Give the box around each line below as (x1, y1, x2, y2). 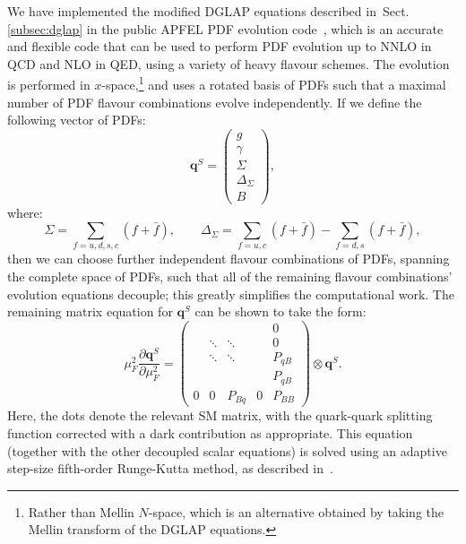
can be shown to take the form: (194, 302, 367, 321)
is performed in (7, 75, 91, 94)
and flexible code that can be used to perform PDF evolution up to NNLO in (7, 37, 432, 56)
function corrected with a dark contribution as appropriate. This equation (7, 423, 413, 442)
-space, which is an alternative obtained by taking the (148, 502, 444, 521)
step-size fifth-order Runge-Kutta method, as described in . (7, 459, 333, 478)
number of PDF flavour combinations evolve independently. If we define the (7, 92, 422, 111)
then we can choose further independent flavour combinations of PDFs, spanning (7, 249, 450, 268)
